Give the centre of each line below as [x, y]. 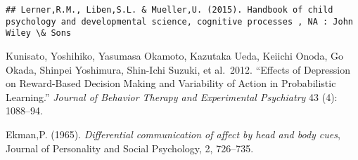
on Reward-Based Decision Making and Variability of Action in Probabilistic [171, 83]
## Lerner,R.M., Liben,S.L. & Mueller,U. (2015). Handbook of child [170, 10]
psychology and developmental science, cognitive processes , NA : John [179, 21]
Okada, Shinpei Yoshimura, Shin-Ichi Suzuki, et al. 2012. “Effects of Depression [178, 69]
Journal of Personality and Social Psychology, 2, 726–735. [130, 148]
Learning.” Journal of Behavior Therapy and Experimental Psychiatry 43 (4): [172, 96]
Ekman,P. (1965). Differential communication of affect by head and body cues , [173, 134]
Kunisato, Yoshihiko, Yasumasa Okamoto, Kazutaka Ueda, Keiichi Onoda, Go [174, 55]
